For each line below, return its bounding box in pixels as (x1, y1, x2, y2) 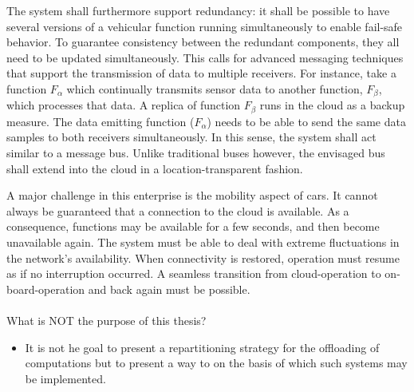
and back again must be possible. (88, 280, 250, 297)
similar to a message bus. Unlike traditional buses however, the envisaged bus (6, 145, 385, 161)
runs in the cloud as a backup (259, 97, 405, 113)
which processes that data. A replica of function (6, 97, 241, 113)
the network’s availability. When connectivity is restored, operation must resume (6, 249, 400, 266)
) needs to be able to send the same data (207, 113, 406, 129)
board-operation (6, 280, 85, 297)
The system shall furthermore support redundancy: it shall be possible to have (6, 2, 390, 18)
